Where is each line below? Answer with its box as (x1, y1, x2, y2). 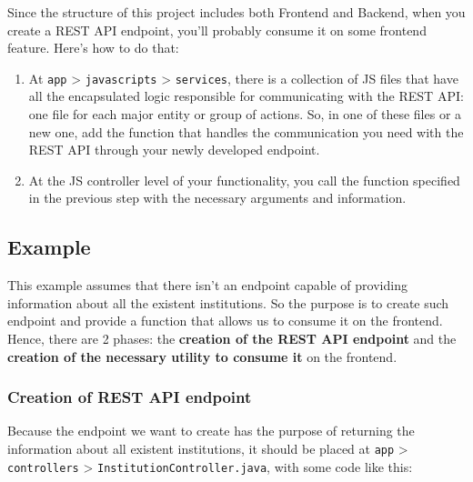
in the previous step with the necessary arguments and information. (28, 188, 407, 207)
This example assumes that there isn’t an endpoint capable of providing (7, 276, 408, 295)
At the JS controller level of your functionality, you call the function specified (28, 170, 460, 189)
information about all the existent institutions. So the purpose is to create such (7, 293, 449, 312)
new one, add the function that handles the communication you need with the (28, 122, 464, 141)
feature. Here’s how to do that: (7, 38, 179, 57)
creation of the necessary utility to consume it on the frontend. (7, 346, 398, 366)
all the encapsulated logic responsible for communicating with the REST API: (28, 86, 464, 105)
